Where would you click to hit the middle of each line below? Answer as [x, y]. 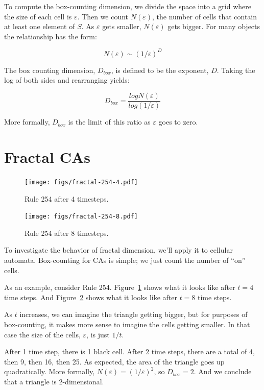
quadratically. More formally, [50, 371]
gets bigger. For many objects [214, 26]
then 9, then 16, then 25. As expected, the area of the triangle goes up [114, 361]
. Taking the [236, 70]
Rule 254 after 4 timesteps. [67, 198]
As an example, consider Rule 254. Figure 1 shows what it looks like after [120, 287]
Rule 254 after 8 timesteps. [67, 233]
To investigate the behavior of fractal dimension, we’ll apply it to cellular [118, 250]
